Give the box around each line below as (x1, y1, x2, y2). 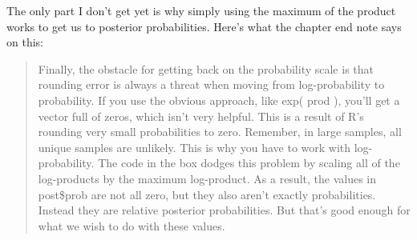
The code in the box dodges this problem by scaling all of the (98, 154, 400, 171)
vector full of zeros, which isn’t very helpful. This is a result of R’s (38, 107, 364, 124)
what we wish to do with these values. (38, 217, 225, 234)
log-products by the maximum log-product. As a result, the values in (38, 170, 376, 186)
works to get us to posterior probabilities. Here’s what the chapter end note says (6, 18, 402, 34)
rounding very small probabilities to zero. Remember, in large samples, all (38, 123, 402, 140)
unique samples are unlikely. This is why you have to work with (38, 138, 351, 155)
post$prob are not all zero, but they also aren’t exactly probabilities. (38, 186, 376, 202)
